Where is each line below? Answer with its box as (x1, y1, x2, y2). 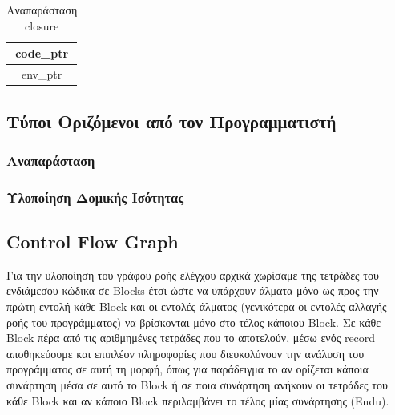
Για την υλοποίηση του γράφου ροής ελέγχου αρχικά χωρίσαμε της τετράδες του (6, 266, 379, 283)
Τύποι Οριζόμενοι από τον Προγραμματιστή (6, 108, 337, 133)
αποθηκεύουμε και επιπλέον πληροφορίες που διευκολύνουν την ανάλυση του (6, 344, 365, 361)
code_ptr (15, 45, 69, 62)
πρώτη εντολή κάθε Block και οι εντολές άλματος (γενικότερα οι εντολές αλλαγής (6, 297, 387, 314)
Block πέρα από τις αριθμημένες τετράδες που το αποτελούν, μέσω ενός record (6, 329, 376, 346)
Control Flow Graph (6, 228, 179, 253)
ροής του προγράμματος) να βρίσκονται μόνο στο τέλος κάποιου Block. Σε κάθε (6, 313, 381, 330)
